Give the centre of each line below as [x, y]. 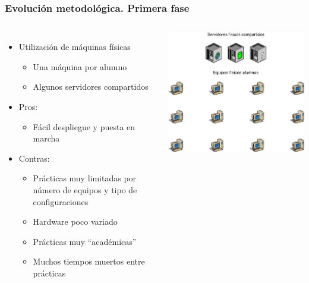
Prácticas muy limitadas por [85, 178]
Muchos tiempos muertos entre [89, 261]
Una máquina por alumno [80, 66]
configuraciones [61, 201]
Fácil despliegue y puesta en [84, 126]
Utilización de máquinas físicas [75, 47]
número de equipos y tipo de [85, 189]
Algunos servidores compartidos [91, 87]
